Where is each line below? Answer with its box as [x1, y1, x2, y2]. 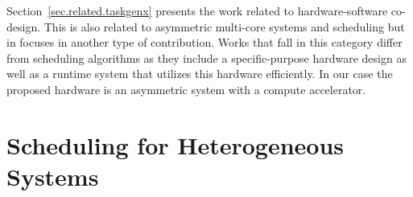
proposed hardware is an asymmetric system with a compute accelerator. [6, 80, 366, 97]
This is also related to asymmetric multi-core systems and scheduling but [43, 18, 405, 35]
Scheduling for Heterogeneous [6, 128, 345, 161]
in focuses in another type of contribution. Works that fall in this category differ [6, 34, 403, 51]
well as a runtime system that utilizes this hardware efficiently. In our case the [6, 65, 393, 82]
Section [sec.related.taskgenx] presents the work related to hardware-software [6, 2, 388, 18]
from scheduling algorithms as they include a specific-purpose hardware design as [6, 49, 407, 66]
